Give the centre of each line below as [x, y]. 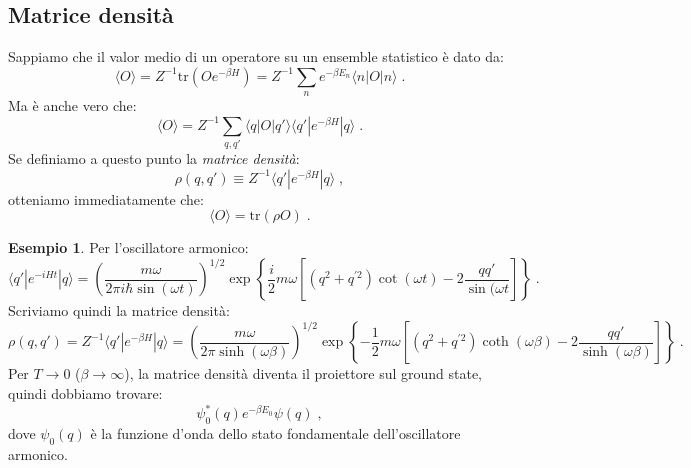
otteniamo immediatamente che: [106, 198]
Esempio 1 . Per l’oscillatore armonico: [128, 247]
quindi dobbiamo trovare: [85, 393]
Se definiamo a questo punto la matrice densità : [154, 158]
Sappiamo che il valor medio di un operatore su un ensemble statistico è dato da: [256, 56]
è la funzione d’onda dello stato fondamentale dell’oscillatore [275, 432]
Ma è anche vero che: [72, 105]
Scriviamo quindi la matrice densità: [119, 310]
